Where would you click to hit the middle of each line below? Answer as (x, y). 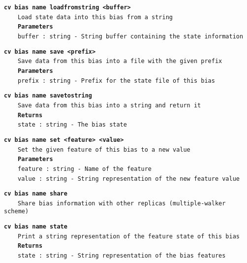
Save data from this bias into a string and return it (109, 105)
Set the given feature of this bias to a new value (104, 149)
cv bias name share (36, 194)
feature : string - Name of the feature (85, 169)
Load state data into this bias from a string (95, 17)
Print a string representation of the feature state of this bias (129, 236)
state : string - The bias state (72, 125)
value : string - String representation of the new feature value (129, 179)
